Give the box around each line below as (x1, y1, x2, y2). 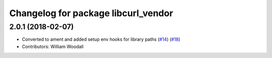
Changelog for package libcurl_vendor (9, 8, 173, 19)
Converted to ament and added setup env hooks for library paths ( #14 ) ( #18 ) (22, 36, 181, 42)
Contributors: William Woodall (22, 43, 84, 49)
